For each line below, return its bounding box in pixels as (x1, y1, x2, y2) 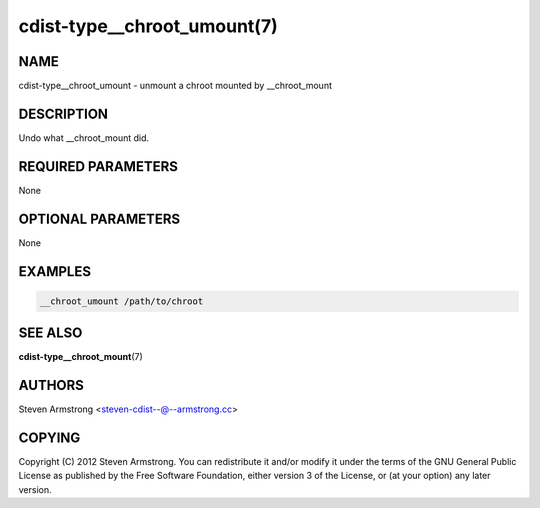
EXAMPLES (18, 263, 92, 280)
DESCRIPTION (18, 105, 109, 122)
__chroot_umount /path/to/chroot (39, 295, 204, 307)
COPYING (18, 430, 81, 446)
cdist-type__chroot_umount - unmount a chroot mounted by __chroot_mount (18, 80, 332, 92)
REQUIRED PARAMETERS (18, 158, 179, 175)
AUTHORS (18, 377, 85, 394)
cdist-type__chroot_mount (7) (18, 351, 144, 363)
